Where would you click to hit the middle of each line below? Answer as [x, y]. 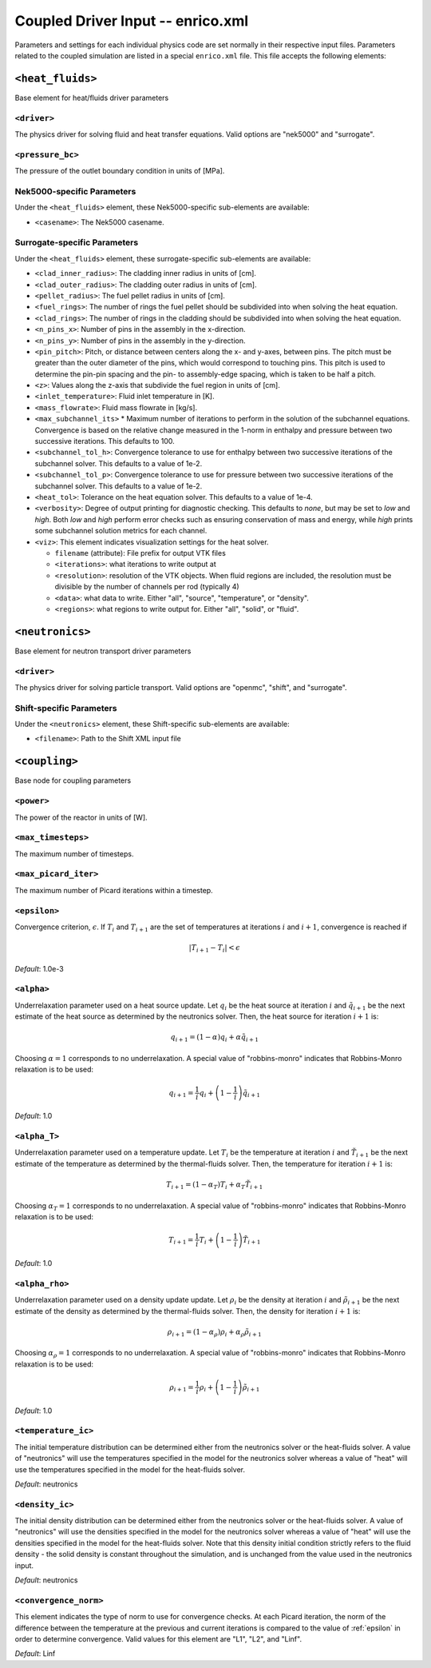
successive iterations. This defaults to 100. [105, 441]
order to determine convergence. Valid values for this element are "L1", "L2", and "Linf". [158, 1638]
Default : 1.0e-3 [39, 968]
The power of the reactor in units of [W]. [81, 817]
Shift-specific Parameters [66, 708]
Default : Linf [35, 1654]
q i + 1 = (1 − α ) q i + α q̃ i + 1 [215, 1038]
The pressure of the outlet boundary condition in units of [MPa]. [120, 171]
